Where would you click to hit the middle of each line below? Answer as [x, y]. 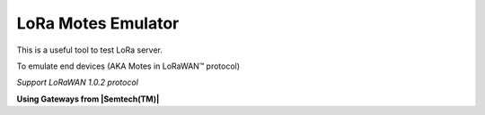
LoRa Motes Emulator [98, 23]
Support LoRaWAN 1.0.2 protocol [78, 82]
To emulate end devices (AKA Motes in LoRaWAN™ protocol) [128, 66]
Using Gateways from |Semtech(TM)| [88, 99]
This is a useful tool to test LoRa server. [90, 50]
